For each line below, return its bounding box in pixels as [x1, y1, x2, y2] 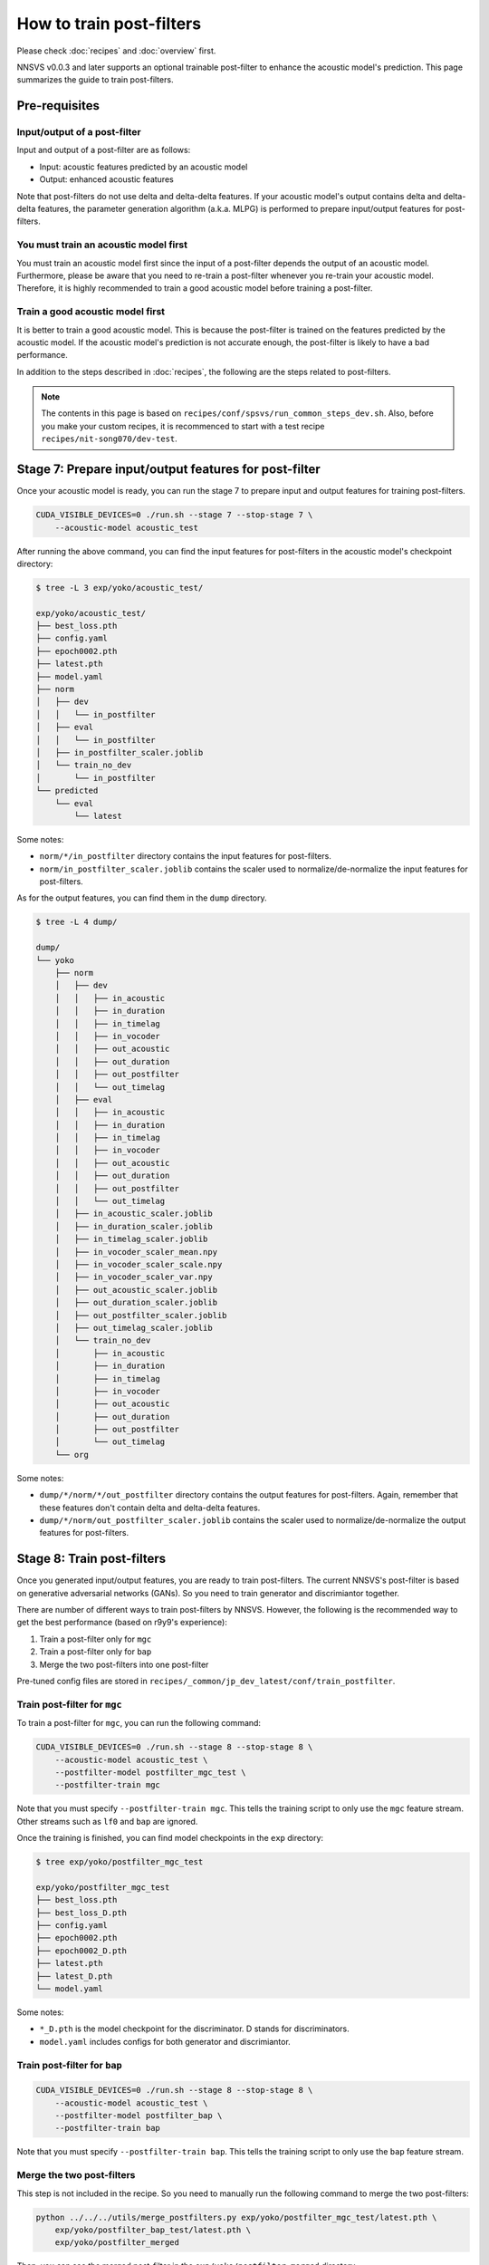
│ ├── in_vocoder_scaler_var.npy [54, 1272, 213, 1282]
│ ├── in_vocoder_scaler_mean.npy [54, 1247, 217, 1257]
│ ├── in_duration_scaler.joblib [54, 1221, 213, 1231]
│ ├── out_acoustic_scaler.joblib [54, 1285, 217, 1295]
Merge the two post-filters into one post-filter [39, 1659, 209, 1670]
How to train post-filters [16, 14, 202, 34]
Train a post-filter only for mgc [39, 1634, 152, 1644]
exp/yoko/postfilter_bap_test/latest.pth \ [54, 2224, 251, 2235]
